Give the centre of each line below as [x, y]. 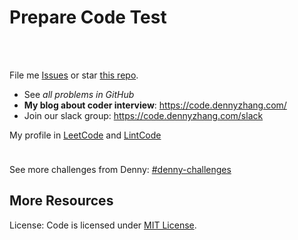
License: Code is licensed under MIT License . [103, 225]
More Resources [61, 201]
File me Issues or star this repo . [74, 75]
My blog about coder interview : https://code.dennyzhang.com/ [155, 105]
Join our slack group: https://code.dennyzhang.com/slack [143, 115]
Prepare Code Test [88, 17]
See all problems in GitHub [79, 94]
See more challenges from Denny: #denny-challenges [120, 169]
